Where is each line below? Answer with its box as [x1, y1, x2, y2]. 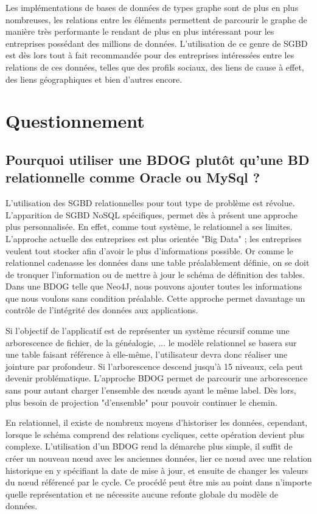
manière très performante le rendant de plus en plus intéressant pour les [5, 25, 274, 38]
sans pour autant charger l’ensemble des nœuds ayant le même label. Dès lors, [5, 384, 296, 397]
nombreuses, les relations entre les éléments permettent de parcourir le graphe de [5, 13, 307, 26]
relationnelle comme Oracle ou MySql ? [5, 168, 260, 187]
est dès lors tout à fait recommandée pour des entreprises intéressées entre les [5, 49, 294, 61]
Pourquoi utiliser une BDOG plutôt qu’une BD [5, 150, 310, 168]
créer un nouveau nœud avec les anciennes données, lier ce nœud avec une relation [5, 452, 312, 464]
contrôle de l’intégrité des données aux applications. [5, 304, 198, 316]
